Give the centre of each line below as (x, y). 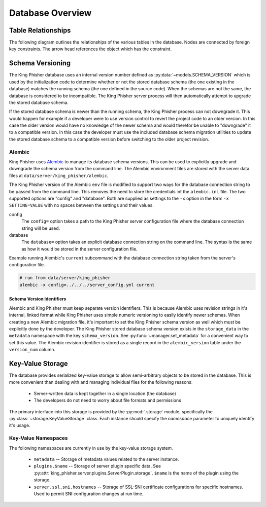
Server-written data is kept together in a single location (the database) (105, 393)
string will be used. (41, 228)
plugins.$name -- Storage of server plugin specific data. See (97, 466)
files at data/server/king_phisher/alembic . (59, 176)
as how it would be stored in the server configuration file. (79, 249)
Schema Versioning (40, 63)
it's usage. (20, 425)
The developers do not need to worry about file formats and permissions (108, 400)
